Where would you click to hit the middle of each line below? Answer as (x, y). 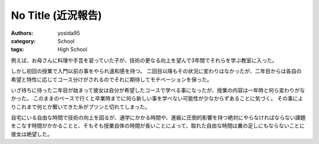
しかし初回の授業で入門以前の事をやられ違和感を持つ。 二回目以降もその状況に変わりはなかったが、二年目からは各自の (156, 71)
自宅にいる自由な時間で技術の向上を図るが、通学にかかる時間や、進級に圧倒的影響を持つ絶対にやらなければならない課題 (158, 117)
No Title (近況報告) (56, 15)
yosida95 (69, 33)
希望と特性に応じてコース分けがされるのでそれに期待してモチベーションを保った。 (112, 79)
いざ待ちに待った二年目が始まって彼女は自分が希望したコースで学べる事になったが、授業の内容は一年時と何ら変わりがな (158, 90)
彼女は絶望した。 (32, 134)
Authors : (22, 33)
